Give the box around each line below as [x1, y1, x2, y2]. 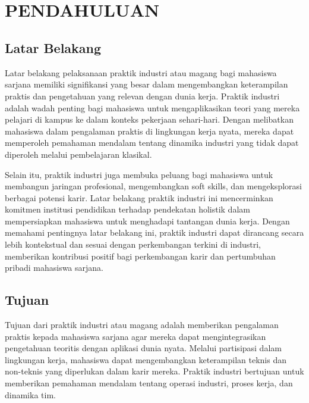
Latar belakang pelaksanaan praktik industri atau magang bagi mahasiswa [5, 66, 277, 79]
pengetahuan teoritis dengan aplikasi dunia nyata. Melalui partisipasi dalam [5, 342, 282, 354]
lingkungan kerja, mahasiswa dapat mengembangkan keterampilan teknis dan [5, 353, 287, 365]
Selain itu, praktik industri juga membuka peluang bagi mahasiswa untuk [5, 168, 273, 180]
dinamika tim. [5, 388, 56, 401]
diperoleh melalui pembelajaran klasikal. [5, 148, 152, 160]
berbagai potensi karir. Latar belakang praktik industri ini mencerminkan [5, 191, 273, 204]
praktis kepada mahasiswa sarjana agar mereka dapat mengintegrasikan [5, 330, 266, 342]
